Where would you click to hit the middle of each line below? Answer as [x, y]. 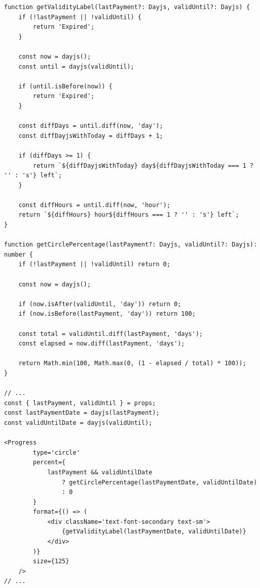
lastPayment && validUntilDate [100, 472]
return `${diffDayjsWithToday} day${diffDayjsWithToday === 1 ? [143, 165]
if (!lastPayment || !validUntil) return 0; [94, 264]
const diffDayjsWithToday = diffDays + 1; [91, 136]
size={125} [51, 561]
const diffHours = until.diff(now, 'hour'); [94, 205]
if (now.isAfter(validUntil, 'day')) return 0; [100, 304]
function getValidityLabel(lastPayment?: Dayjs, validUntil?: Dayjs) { [127, 7]
